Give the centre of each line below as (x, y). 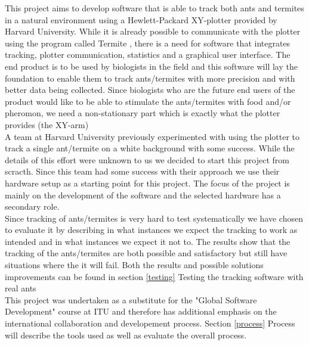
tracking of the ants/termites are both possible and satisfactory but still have (146, 253)
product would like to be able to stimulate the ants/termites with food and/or (148, 101)
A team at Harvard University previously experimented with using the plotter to (152, 136)
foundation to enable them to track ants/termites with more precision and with (150, 78)
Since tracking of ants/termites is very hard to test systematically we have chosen (154, 218)
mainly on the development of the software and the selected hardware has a (143, 195)
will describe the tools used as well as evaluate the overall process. (126, 335)
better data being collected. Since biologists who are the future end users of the (150, 90)
